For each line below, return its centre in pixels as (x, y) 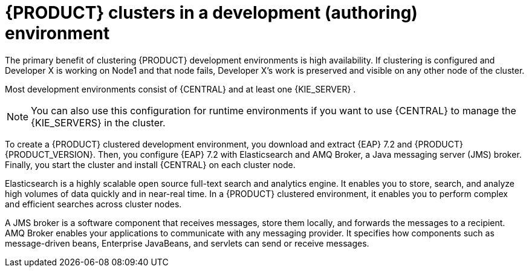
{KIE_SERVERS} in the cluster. (98, 122)
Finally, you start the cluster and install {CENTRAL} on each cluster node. (150, 164)
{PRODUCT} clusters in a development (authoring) (211, 13)
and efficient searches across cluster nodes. (93, 204)
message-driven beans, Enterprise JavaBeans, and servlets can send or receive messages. (187, 243)
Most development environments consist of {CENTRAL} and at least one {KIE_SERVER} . (180, 89)
